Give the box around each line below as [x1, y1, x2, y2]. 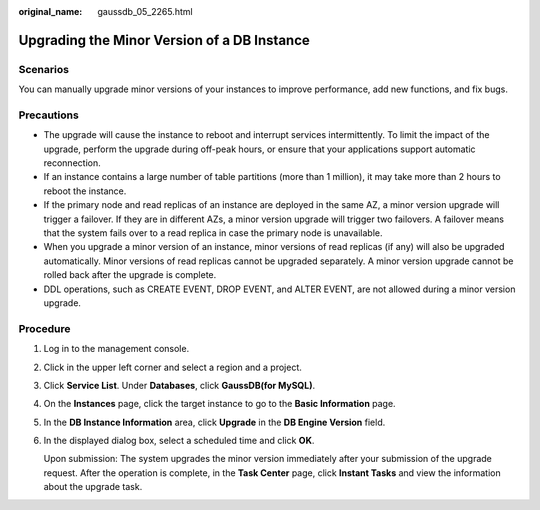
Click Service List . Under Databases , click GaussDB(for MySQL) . [43, 379, 315, 391]
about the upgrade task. [43, 481, 143, 493]
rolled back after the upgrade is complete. [43, 269, 217, 281]
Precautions [18, 108, 79, 122]
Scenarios [18, 62, 70, 76]
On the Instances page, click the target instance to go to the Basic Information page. [43, 398, 396, 410]
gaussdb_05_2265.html [97, 6, 194, 17]
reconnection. [43, 157, 101, 169]
